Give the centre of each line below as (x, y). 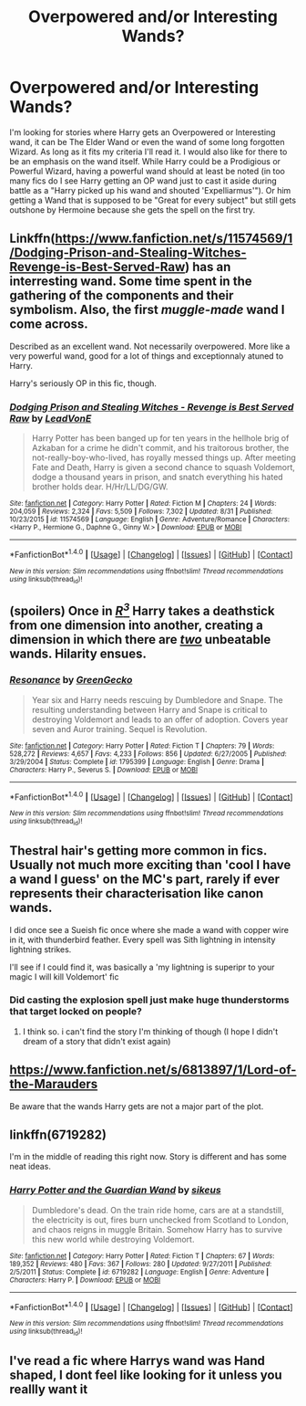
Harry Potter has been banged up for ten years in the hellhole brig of (160, 438)
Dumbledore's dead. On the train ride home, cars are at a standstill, (158, 1210)
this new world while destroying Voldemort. (113, 1239)
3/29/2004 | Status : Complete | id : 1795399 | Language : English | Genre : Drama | (137, 761)
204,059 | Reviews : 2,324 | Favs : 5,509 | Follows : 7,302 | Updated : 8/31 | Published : (141, 512)
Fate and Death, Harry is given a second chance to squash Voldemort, (163, 467)
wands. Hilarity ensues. (78, 654)
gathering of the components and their (122, 295)
